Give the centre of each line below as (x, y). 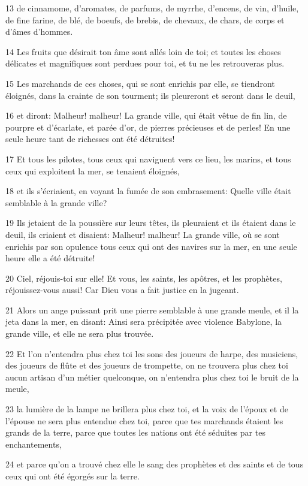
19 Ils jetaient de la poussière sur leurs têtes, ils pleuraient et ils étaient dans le (151, 223)
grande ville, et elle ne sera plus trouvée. (80, 333)
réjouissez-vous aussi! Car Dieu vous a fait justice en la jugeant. (122, 290)
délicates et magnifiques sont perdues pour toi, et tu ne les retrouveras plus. (145, 63)
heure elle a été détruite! (50, 258)
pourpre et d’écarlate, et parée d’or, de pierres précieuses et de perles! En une (148, 127)
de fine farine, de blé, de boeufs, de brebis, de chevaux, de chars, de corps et (145, 19)
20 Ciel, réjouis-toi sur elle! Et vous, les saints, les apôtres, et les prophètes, (144, 278)
